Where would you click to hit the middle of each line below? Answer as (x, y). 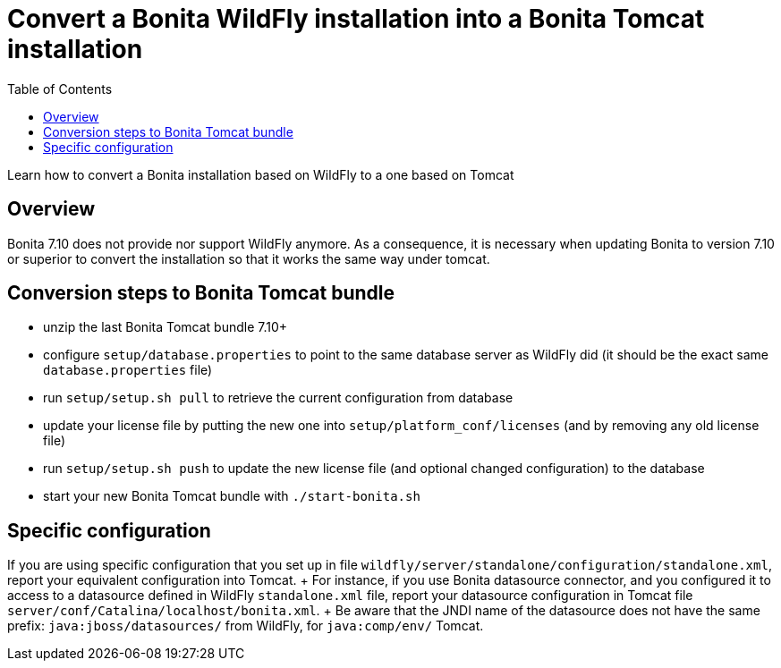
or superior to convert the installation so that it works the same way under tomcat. (249, 258)
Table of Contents (60, 89)
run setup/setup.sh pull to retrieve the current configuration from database (278, 398)
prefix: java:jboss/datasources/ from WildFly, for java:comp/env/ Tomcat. (246, 626)
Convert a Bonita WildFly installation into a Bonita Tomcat (356, 19)
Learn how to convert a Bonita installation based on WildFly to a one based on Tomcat (261, 174)
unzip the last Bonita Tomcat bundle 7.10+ (166, 327)
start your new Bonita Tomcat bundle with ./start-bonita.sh (232, 496)
